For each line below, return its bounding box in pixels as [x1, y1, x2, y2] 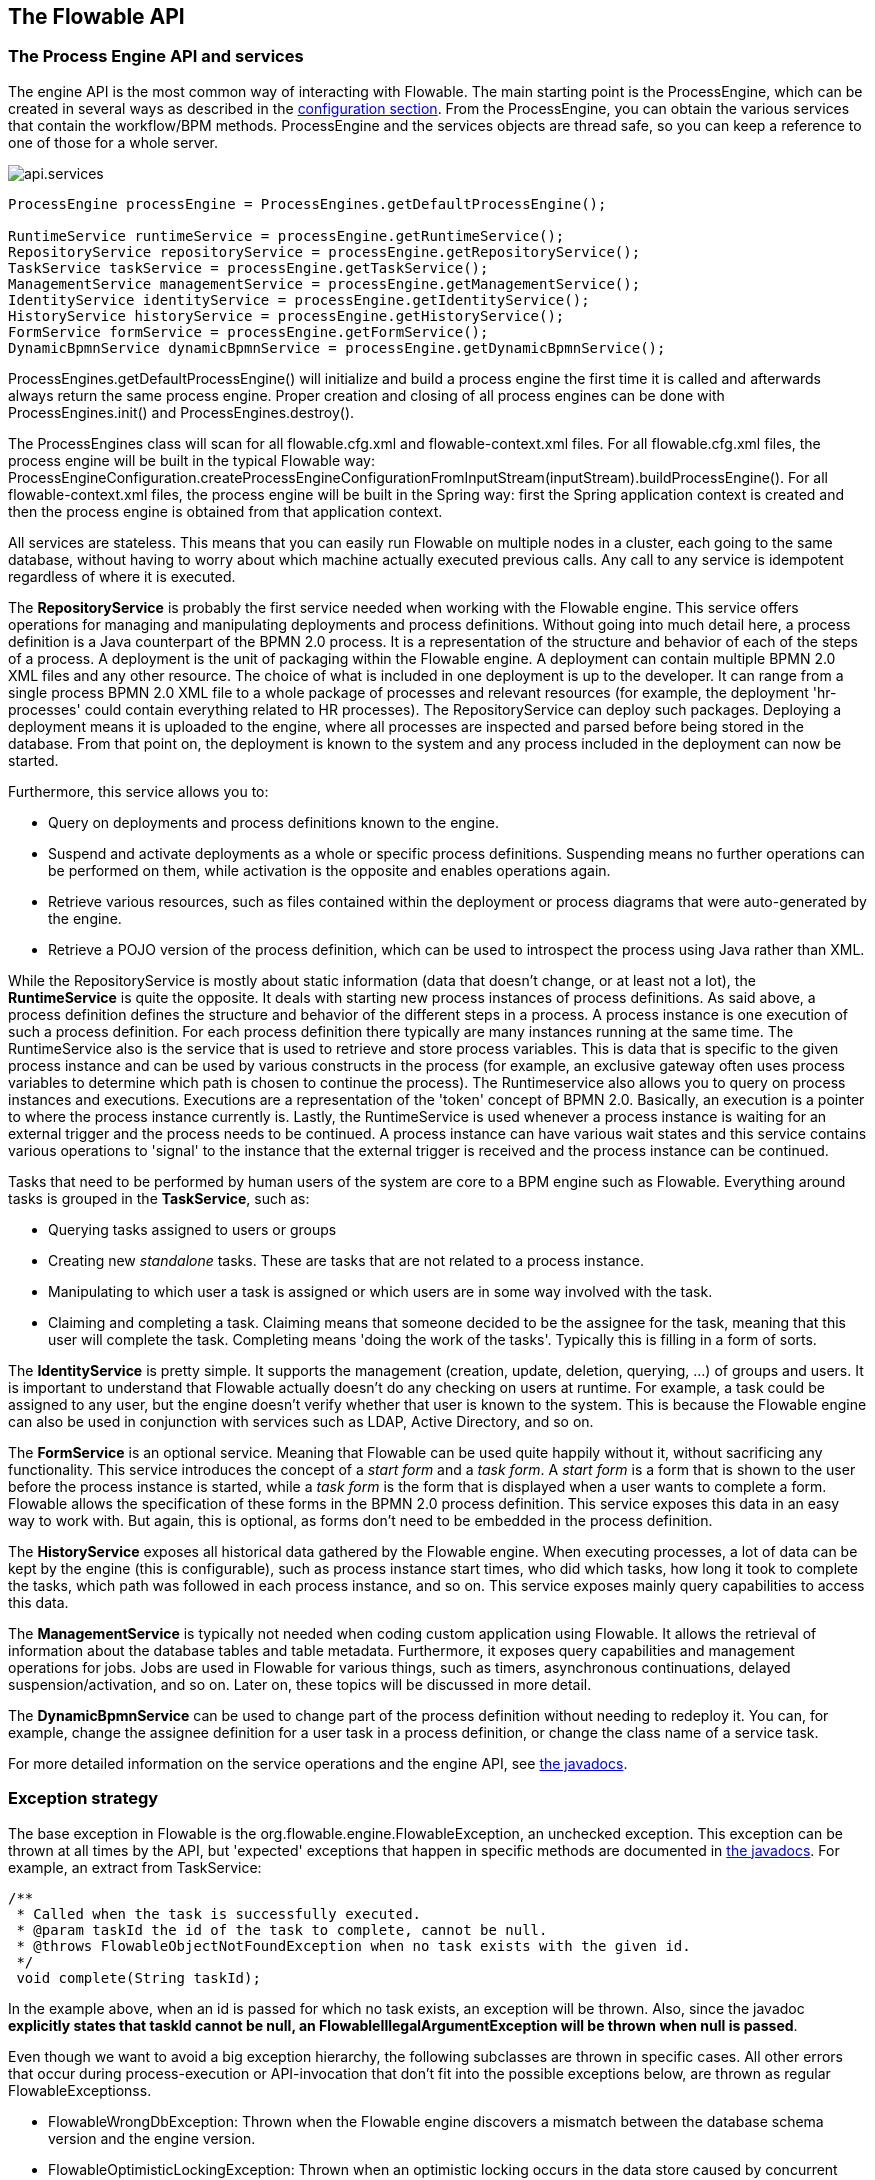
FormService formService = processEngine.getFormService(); [8, 323, 489, 340]
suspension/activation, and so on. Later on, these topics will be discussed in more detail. [8, 1675, 592, 1693]
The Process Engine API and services [8, 46, 304, 67]
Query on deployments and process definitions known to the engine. [48, 813, 500, 831]
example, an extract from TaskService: [8, 1858, 262, 1876]
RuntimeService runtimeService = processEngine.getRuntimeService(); [8, 227, 565, 244]
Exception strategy [8, 1788, 159, 1809]
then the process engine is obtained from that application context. [8, 502, 443, 520]
